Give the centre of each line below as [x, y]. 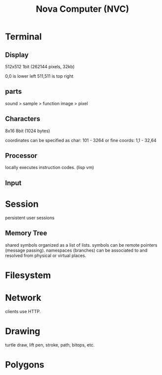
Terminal [24, 37]
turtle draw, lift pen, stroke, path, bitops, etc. [50, 345]
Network [23, 298]
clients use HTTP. [23, 311]
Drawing [23, 331]
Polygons [25, 364]
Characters [23, 119]
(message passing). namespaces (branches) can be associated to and [76, 250]
